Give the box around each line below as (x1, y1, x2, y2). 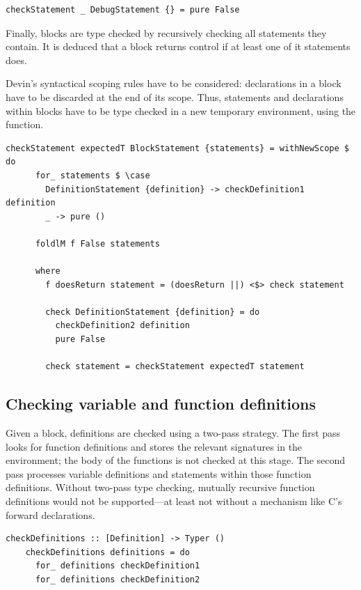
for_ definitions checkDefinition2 (35, 574, 200, 584)
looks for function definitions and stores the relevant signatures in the (6, 439, 303, 453)
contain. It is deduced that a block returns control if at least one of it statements (6, 39, 351, 54)
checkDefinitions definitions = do (25, 547, 190, 557)
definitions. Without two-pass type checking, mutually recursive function (6, 480, 315, 495)
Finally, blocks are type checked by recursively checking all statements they (6, 25, 327, 40)
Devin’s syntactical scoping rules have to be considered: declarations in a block (6, 76, 342, 91)
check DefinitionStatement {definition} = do (45, 306, 260, 317)
